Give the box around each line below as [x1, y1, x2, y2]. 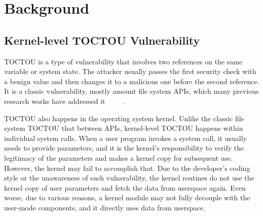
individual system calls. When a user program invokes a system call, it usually [4, 132, 247, 143]
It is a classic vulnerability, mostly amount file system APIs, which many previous [4, 86, 259, 96]
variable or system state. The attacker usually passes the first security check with [4, 66, 256, 77]
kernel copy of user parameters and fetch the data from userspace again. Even [4, 182, 246, 193]
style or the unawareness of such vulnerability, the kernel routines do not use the [4, 172, 254, 183]
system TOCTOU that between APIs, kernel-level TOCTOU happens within [4, 123, 243, 133]
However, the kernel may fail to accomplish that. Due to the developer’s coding [4, 162, 250, 173]
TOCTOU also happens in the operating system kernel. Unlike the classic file [4, 113, 244, 123]
